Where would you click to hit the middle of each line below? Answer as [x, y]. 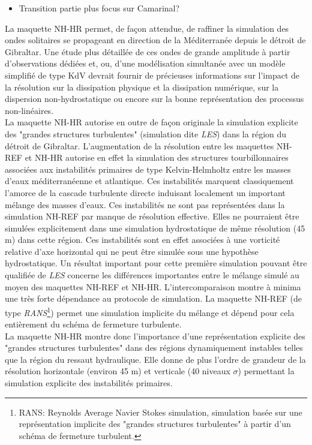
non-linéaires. [29, 110]
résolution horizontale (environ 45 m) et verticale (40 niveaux [118, 371]
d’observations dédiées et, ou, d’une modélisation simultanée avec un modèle [145, 63]
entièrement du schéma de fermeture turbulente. [93, 324]
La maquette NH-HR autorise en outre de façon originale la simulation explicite [151, 122]
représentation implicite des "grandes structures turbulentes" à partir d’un [155, 424]
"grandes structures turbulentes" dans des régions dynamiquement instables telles [154, 348]
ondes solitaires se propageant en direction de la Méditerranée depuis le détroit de [155, 40]
